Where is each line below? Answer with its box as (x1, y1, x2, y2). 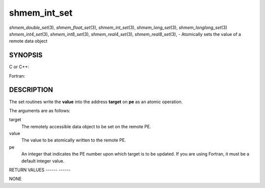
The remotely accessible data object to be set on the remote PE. (21, 123, 152, 130)
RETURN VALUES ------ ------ (9, 167, 71, 173)
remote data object (9, 38, 48, 44)
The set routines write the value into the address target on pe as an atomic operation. (9, 99, 183, 105)
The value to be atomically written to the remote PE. (21, 137, 126, 143)
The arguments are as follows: (9, 107, 71, 113)
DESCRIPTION (9, 86, 53, 94)
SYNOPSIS (9, 51, 43, 59)
